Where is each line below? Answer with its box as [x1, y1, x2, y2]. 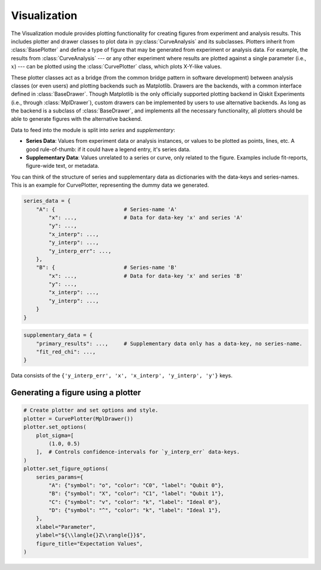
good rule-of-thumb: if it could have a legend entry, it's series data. [26, 146, 191, 153]
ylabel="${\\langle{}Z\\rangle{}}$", [36, 532, 146, 538]
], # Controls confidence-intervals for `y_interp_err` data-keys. [36, 449, 240, 455]
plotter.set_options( [23, 424, 87, 431]
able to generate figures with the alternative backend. [11, 115, 143, 123]
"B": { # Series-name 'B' [36, 264, 178, 271]
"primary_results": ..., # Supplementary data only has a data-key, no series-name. [36, 340, 303, 347]
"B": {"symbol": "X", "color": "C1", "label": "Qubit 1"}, [48, 490, 225, 497]
